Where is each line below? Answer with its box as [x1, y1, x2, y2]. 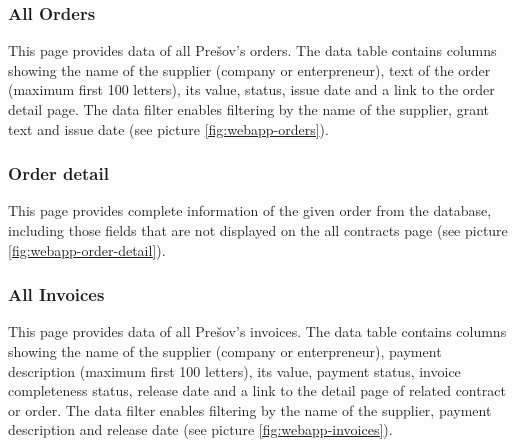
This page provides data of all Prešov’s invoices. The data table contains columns [8, 321, 507, 342]
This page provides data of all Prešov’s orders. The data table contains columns [8, 40, 497, 61]
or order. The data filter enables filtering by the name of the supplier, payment [8, 399, 492, 420]
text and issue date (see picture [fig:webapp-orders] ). [8, 118, 329, 139]
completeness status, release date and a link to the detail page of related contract [8, 380, 506, 401]
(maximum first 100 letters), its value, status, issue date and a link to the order [8, 79, 495, 100]
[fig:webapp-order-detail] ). [8, 239, 166, 260]
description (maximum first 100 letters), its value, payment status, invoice [8, 360, 461, 381]
